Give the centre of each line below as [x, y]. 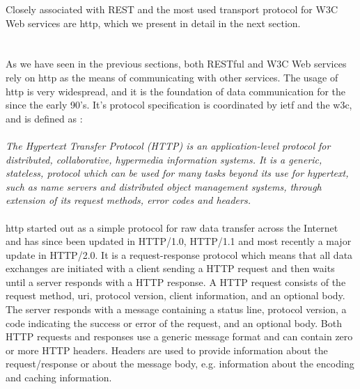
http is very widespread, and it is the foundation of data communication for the [176, 91]
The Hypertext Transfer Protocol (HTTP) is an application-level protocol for [168, 145]
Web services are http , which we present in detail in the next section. [153, 23]
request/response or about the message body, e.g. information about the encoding [180, 364]
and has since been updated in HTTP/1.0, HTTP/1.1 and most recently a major [179, 241]
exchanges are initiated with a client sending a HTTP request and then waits [170, 268]
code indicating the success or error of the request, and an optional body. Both [174, 323]
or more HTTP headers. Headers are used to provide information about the [167, 350]
